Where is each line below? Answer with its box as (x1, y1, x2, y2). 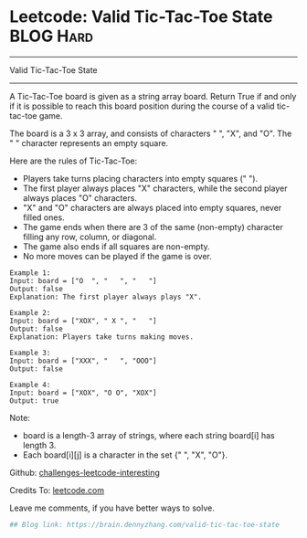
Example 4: (9, 380, 51, 389)
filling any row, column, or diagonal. (22, 231, 157, 242)
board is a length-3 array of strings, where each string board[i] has (22, 429, 276, 440)
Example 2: (9, 308, 51, 317)
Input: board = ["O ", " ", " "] (9, 276, 157, 285)
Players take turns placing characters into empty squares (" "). (22, 173, 259, 184)
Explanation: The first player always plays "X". (9, 292, 203, 301)
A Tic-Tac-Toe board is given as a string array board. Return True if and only (9, 90, 297, 101)
